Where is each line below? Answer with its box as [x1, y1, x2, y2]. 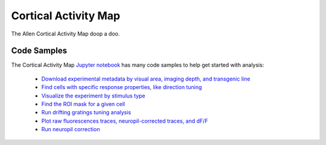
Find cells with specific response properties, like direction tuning [41, 84, 202, 91]
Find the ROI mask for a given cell [41, 100, 125, 108]
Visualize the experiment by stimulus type [41, 92, 145, 99]
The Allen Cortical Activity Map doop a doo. [11, 30, 120, 37]
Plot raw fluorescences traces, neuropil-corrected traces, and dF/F [41, 117, 208, 125]
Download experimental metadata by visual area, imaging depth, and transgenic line [41, 75, 251, 82]
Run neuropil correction [41, 126, 100, 133]
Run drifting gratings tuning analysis [41, 109, 132, 116]
